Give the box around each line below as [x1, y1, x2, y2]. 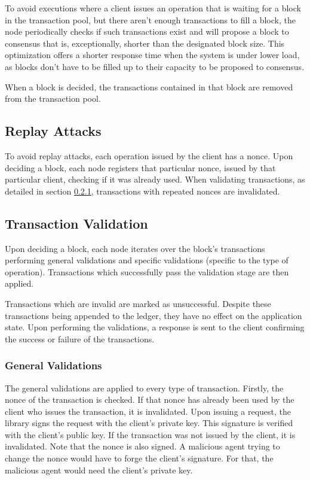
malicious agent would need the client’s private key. [5, 463, 193, 476]
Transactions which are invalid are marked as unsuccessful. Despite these [5, 297, 271, 309]
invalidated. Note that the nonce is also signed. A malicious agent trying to [5, 440, 280, 452]
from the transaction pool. [5, 92, 101, 105]
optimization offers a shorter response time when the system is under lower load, [5, 48, 300, 61]
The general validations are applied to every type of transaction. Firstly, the [5, 381, 284, 394]
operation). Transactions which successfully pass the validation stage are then [5, 265, 289, 278]
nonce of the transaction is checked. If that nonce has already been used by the [5, 393, 294, 406]
